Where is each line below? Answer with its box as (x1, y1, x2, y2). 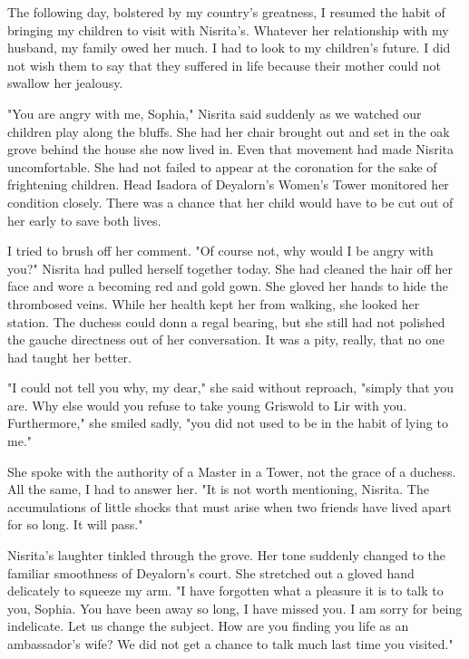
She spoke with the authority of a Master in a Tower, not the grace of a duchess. (7, 461, 456, 480)
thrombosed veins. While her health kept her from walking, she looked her (7, 294, 420, 313)
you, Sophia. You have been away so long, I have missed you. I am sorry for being (7, 598, 463, 617)
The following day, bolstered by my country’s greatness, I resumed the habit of (7, 3, 445, 21)
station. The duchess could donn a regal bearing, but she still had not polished (7, 312, 445, 331)
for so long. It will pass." (7, 515, 143, 534)
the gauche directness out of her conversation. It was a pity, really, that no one (7, 330, 445, 349)
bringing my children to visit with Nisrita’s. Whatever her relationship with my (7, 20, 449, 39)
